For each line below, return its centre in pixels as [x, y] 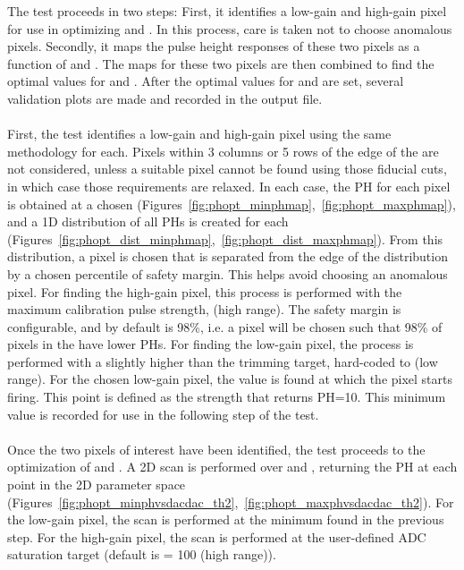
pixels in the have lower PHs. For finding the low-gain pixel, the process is [211, 344]
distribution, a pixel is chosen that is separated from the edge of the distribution [228, 256]
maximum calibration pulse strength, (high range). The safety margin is [204, 309]
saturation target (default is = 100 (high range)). [142, 554]
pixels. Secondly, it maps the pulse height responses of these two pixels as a [214, 46]
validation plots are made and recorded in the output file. [165, 98]
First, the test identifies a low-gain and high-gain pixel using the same [199, 134]
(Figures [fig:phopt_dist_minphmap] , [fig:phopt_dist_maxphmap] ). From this [225, 238]
